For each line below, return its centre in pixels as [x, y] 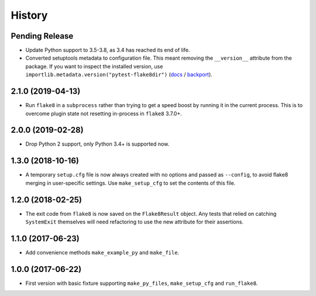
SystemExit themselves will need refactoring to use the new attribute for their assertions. [135, 222]
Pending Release [42, 36]
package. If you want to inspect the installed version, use [94, 66]
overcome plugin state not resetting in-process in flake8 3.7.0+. [104, 113]
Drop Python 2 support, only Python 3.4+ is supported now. [97, 144]
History [29, 15]
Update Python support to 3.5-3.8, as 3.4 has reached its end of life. [108, 50]
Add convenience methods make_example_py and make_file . [102, 252]
